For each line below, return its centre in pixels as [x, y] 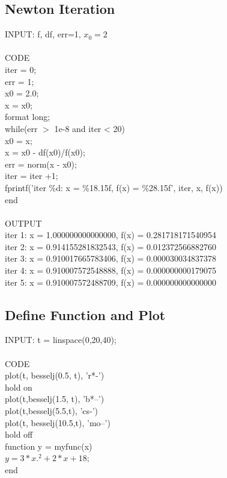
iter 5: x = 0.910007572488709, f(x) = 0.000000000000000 [110, 282]
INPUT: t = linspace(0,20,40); [61, 340]
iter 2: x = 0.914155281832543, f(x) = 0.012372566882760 [110, 246]
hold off [19, 434]
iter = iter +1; [32, 176]
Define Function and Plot [85, 314]
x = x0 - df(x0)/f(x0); [45, 152]
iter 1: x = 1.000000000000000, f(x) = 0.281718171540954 [110, 235]
